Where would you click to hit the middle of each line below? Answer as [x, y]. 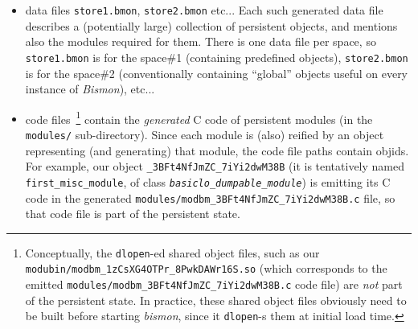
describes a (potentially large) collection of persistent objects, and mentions [211, 25]
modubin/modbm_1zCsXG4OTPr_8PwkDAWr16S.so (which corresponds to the [206, 268]
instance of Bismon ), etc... [90, 89]
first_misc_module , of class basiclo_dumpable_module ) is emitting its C [208, 181]
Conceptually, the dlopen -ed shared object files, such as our [172, 252]
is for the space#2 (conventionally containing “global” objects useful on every [217, 73]
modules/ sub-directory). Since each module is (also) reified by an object [205, 134]
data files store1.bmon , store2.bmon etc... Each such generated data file [204, 10]
